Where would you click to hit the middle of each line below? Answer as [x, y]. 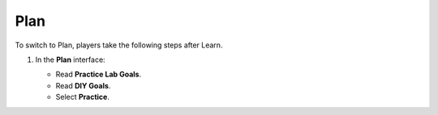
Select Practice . [82, 97]
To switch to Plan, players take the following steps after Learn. [119, 45]
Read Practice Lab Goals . [99, 74]
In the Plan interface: [70, 60]
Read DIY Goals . [83, 85]
